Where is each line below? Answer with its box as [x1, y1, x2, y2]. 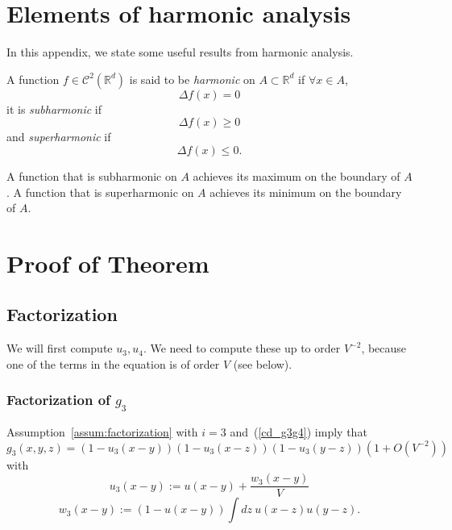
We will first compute [6, 340, 113, 357]
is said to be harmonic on [129, 70, 255, 87]
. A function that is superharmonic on [6, 183, 194, 200]
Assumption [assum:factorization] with [6, 424, 198, 440]
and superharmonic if [6, 128, 111, 145]
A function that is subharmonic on [6, 167, 177, 184]
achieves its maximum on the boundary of [193, 167, 400, 184]
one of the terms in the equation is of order [6, 355, 220, 372]
